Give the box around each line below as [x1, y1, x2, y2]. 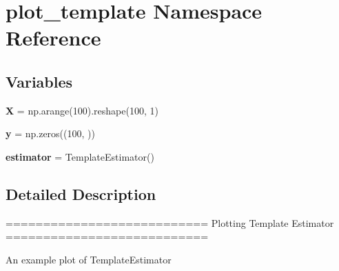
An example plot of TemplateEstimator [6, 252, 172, 266]
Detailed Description [6, 183, 156, 204]
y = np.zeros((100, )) [6, 126, 95, 141]
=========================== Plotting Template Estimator [6, 215, 334, 230]
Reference [6, 23, 101, 52]
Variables [6, 70, 73, 92]
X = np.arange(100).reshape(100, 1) [6, 103, 158, 117]
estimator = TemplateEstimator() [6, 149, 154, 163]
